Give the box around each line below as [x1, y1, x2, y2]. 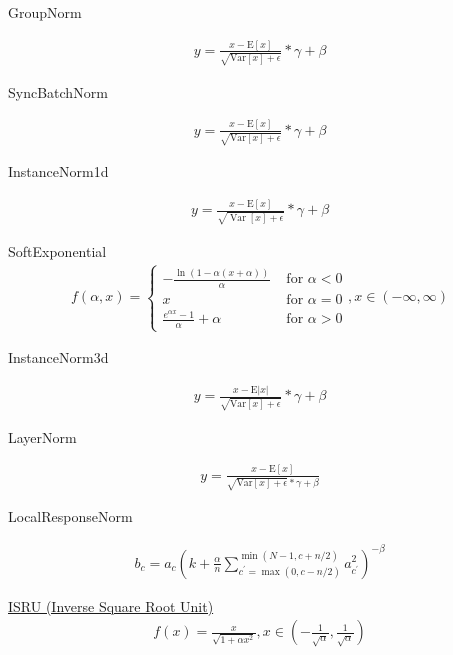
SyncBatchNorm [8, 81, 108, 102]
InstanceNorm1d [8, 161, 109, 182]
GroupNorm [8, 2, 82, 22]
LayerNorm [8, 426, 77, 447]
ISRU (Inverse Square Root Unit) [8, 595, 214, 616]
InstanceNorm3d [8, 347, 109, 368]
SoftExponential [8, 240, 107, 261]
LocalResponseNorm [8, 506, 133, 527]
